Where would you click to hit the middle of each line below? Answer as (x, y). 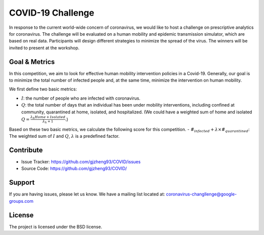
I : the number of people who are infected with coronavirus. (81, 98)
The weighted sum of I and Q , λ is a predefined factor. (64, 136)
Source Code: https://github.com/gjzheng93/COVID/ (74, 169)
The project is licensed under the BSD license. (55, 227)
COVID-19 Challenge (52, 13)
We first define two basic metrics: (43, 89)
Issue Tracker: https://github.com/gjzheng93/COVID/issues (81, 162)
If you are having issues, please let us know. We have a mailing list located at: (87, 194)
